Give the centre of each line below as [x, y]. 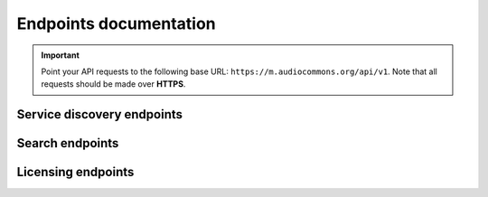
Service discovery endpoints [100, 114]
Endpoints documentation [116, 23]
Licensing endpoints [75, 172]
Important [61, 55]
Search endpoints [68, 143]
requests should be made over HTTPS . [113, 84]
